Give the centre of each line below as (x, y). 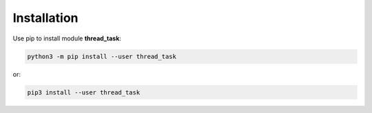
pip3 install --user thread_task (84, 92)
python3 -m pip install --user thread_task (102, 56)
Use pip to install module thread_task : (67, 38)
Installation (45, 18)
